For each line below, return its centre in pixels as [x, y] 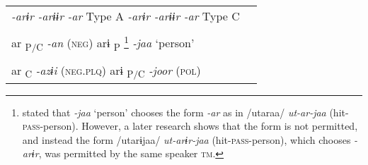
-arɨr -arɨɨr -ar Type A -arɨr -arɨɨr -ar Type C [126, 16]
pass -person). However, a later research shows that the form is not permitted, [190, 126]
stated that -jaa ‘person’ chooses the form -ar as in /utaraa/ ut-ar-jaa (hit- [185, 112]
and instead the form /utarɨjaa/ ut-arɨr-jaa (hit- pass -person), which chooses [186, 139]
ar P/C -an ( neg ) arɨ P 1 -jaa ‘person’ [103, 43]
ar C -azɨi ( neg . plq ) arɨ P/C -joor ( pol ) [106, 71]
